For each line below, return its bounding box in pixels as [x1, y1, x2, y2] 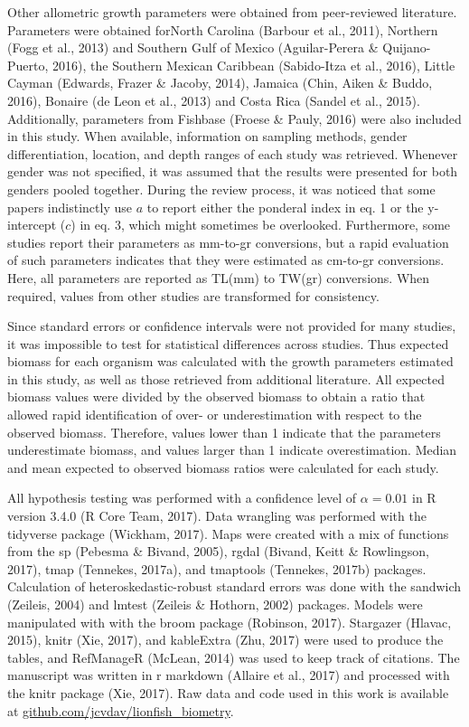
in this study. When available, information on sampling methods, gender [7, 127, 408, 146]
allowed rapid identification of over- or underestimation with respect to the [7, 405, 422, 424]
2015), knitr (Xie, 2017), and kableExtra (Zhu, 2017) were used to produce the [7, 630, 444, 649]
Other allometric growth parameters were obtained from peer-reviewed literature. [7, 3, 457, 21]
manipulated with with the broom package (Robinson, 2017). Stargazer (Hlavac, [7, 612, 452, 631]
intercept [7, 215, 57, 234]
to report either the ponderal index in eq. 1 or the [146, 197, 424, 216]
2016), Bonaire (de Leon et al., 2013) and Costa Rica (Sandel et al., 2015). [7, 90, 420, 109]
